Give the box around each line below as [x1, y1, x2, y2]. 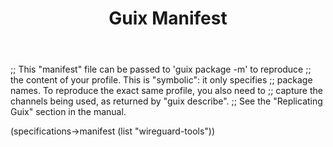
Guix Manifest [108, 7, 228, 30]
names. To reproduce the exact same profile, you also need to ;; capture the [10, 85, 323, 97]
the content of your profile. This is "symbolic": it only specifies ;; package [10, 74, 313, 86]
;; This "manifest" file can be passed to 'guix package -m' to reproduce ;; [10, 63, 312, 76]
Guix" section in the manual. [10, 106, 127, 118]
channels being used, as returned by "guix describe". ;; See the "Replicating [10, 95, 323, 107]
